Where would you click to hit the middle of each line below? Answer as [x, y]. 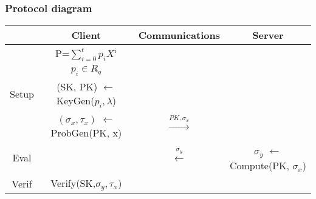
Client [86, 35]
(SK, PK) [77, 86]
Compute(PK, [259, 165]
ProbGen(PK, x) [86, 132]
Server [268, 35]
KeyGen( [75, 100]
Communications [179, 35]
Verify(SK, [73, 183]
